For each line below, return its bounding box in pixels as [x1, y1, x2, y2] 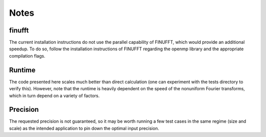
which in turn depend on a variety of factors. [9, 93, 100, 99]
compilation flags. [9, 53, 45, 59]
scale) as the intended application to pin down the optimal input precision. [9, 125, 160, 131]
